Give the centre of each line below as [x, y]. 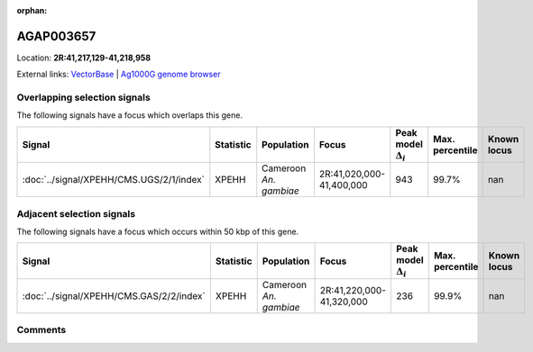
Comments [41, 330]
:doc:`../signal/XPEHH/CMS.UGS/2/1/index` [113, 180]
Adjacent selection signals [76, 213]
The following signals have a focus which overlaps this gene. [130, 115]
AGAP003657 [56, 36]
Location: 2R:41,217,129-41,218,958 [84, 58]
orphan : [32, 10]
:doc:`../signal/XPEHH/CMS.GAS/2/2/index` [114, 295]
